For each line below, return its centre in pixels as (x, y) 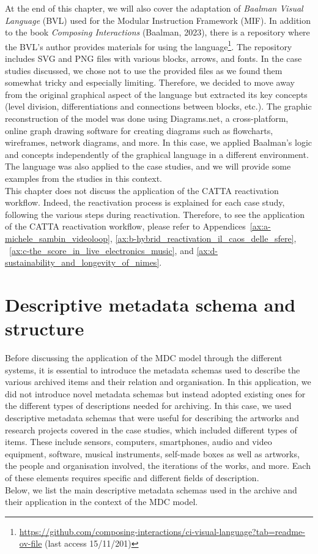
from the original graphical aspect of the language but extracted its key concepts (156, 94)
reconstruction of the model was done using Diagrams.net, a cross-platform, (147, 118)
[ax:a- (260, 226)
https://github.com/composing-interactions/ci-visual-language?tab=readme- (162, 531)
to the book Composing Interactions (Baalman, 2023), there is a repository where (157, 32)
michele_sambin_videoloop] (57, 238)
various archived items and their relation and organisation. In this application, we (158, 382)
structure (45, 328)
